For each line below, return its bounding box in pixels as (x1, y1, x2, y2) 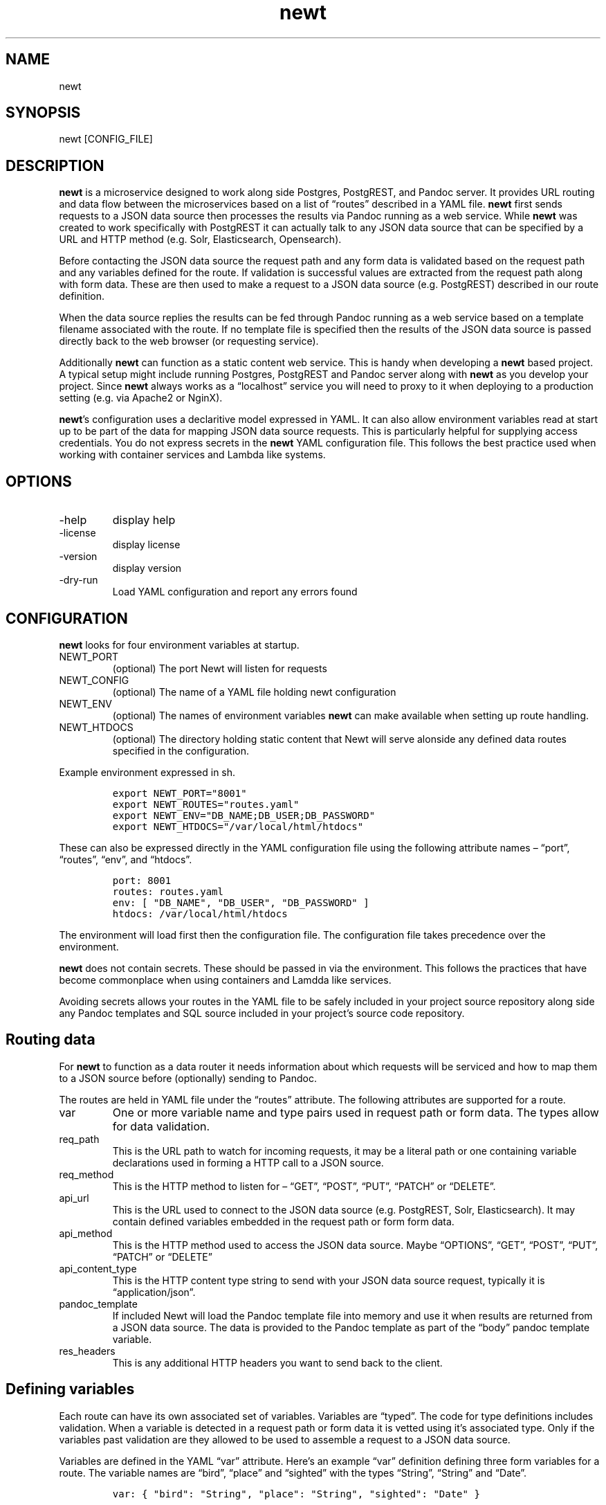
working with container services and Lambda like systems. (59, 449, 326, 461)
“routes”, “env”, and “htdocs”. (59, 853, 192, 865)
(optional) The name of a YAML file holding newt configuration (112, 685, 396, 698)
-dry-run (59, 574, 98, 586)
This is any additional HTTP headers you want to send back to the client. (112, 1356, 443, 1369)
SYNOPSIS (6, 104, 81, 122)
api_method (59, 1227, 113, 1239)
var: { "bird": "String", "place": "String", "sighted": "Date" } (112, 1488, 480, 1499)
